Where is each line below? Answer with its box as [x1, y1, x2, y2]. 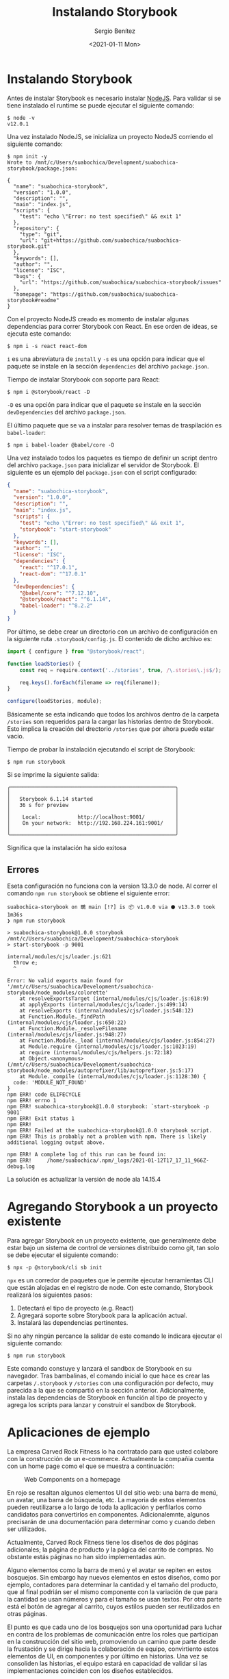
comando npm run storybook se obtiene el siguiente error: [7, 889, 170, 897]
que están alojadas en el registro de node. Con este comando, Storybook [7, 1283, 213, 1291]
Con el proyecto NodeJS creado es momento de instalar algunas [7, 314, 189, 323]
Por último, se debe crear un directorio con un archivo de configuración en [7, 627, 217, 636]
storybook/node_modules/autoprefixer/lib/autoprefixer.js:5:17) [7, 1067, 194, 1074]
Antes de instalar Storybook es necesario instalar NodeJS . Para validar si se [7, 94, 221, 102]
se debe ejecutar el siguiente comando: [7, 1251, 118, 1259]
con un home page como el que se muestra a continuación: [7, 1462, 174, 1470]
